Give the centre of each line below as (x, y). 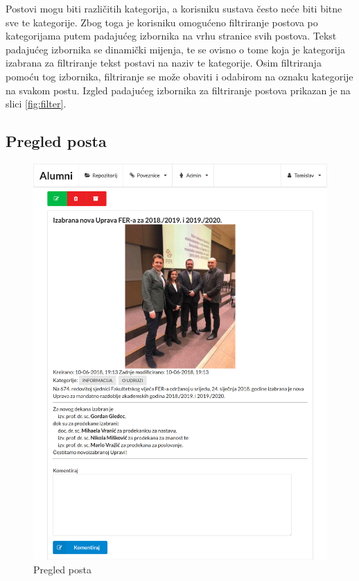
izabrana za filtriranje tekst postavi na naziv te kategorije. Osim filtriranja (164, 63)
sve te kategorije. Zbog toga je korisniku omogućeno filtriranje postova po (162, 22)
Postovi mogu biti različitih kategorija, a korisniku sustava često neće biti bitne (174, 8)
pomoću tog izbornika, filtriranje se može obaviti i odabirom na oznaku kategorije (179, 76)
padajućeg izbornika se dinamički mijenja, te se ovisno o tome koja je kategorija (175, 49)
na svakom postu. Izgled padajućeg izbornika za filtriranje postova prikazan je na (178, 90)
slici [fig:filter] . (36, 104)
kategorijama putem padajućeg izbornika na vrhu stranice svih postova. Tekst (171, 36)
